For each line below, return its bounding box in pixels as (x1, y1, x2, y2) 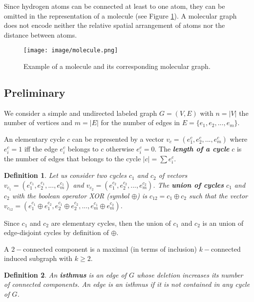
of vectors (158, 170, 188, 180)
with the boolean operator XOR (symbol (12, 190, 129, 200)
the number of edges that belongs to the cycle (4, 153, 141, 164)
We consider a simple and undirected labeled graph (4, 108, 157, 118)
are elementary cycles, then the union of (51, 217, 171, 228)
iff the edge (24, 144, 58, 154)
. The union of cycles (153, 179, 224, 190)
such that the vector (189, 190, 248, 200)
